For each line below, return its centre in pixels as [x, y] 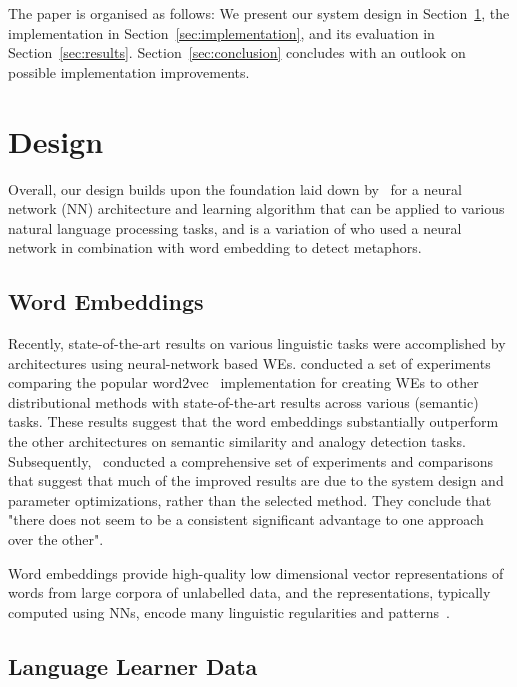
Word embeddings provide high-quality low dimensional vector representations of [256, 572]
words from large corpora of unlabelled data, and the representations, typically [249, 592]
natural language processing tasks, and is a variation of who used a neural [235, 227]
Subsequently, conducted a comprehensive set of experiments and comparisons [251, 460]
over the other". [56, 539]
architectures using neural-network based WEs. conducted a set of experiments [249, 362]
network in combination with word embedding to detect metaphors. [215, 247]
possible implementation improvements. [129, 71]
